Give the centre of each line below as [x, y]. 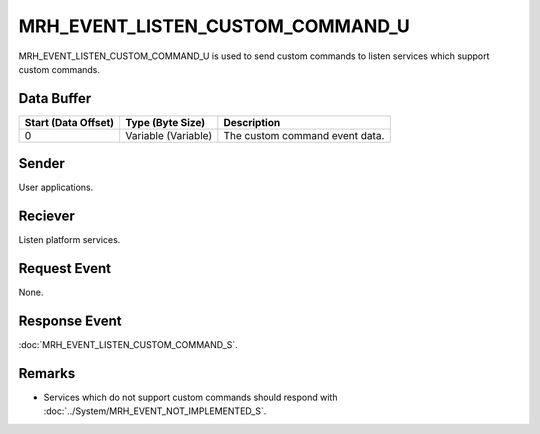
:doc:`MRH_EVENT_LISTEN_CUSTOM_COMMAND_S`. [128, 345]
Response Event [70, 320]
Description [252, 122]
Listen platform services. [69, 240]
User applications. [56, 187]
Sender [41, 163]
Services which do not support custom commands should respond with [190, 397]
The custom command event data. [304, 135]
